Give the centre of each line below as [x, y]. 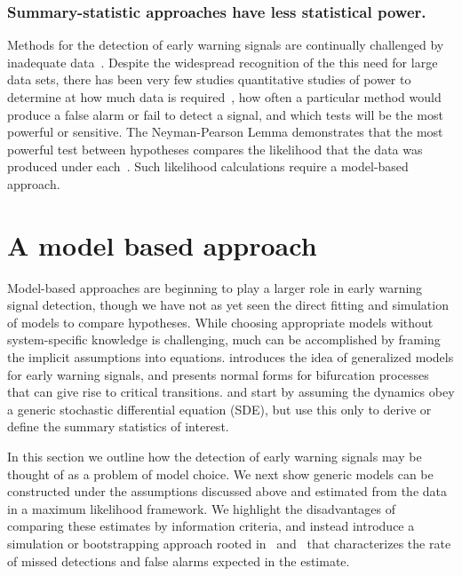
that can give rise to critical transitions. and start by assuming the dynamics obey [231, 392]
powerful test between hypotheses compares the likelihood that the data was [215, 149]
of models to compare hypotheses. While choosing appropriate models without [220, 322]
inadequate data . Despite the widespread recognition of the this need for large [223, 62]
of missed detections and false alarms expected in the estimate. [179, 560]
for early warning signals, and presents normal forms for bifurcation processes [218, 374]
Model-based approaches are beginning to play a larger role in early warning [215, 287]
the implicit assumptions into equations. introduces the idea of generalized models [231, 357]
